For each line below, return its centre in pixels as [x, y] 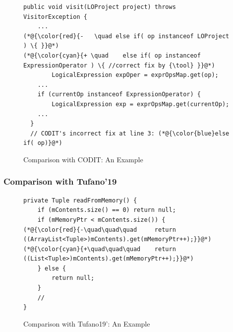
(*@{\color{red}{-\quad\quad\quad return [100, 230]
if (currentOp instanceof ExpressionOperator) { [119, 95]
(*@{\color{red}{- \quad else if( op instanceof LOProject [126, 36]
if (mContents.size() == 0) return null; [107, 210]
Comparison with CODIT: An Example [83, 159]
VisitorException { [55, 17]
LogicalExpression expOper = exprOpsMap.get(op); [135, 75]
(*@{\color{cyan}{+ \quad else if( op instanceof [112, 55]
